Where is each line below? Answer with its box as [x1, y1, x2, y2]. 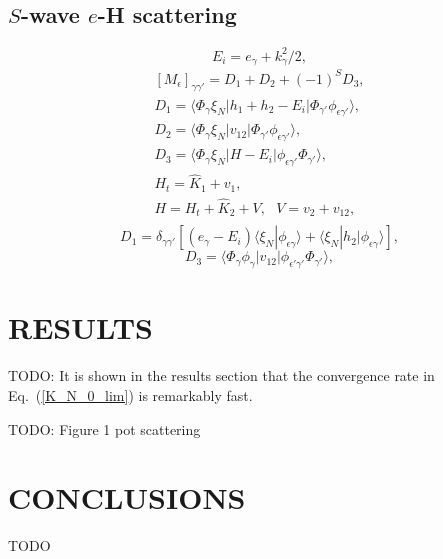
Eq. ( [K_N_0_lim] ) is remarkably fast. [8, 384, 253, 405]
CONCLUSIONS [8, 477, 246, 518]
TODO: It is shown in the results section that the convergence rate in [8, 365, 435, 386]
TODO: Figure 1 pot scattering [8, 418, 201, 439]
